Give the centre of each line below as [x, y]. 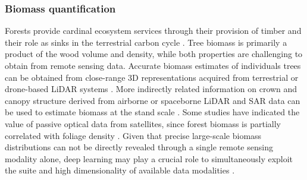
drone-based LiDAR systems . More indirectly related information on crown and [151, 89]
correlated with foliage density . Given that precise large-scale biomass [133, 135]
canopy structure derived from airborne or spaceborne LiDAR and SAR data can [153, 100]
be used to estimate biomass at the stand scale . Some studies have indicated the [152, 112]
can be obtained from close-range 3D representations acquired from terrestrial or [152, 77]
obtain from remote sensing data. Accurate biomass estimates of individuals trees [153, 65]
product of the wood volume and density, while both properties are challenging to [154, 54]
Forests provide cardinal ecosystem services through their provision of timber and [153, 31]
